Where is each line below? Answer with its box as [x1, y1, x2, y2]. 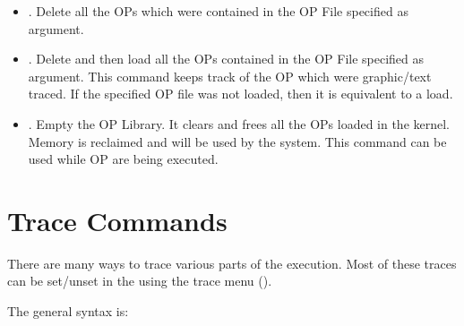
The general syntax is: [7, 302, 129, 321]
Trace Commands [7, 202, 228, 238]
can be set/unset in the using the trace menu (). [7, 271, 272, 290]
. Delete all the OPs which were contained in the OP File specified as [28, 2, 408, 20]
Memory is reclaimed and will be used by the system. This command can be [28, 132, 447, 150]
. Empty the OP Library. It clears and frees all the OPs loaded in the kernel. [28, 114, 451, 133]
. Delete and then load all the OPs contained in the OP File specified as [28, 49, 425, 68]
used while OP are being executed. [28, 150, 219, 168]
